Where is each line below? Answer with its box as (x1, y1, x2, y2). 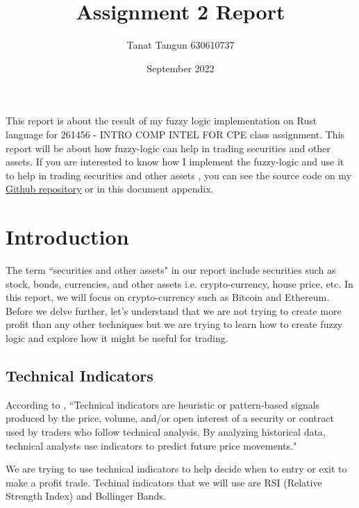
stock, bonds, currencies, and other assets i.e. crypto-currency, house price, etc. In (6, 276, 353, 290)
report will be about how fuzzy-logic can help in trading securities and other (6, 140, 331, 155)
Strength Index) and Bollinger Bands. (6, 489, 166, 503)
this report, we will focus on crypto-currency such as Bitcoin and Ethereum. (6, 290, 330, 304)
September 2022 (147, 60, 215, 75)
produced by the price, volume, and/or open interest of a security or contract (6, 411, 334, 425)
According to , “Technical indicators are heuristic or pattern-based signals (6, 397, 320, 411)
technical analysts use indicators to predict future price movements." (6, 438, 297, 452)
